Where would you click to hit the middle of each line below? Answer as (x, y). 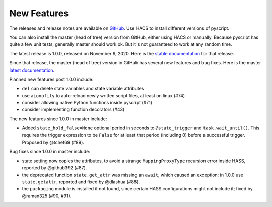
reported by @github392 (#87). (54, 168)
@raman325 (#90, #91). (47, 196)
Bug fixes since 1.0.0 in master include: (50, 152)
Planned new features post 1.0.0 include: (51, 79)
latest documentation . (32, 70)
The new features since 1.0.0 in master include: (58, 119)
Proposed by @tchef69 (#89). (53, 142)
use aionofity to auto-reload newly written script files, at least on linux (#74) (104, 95)
